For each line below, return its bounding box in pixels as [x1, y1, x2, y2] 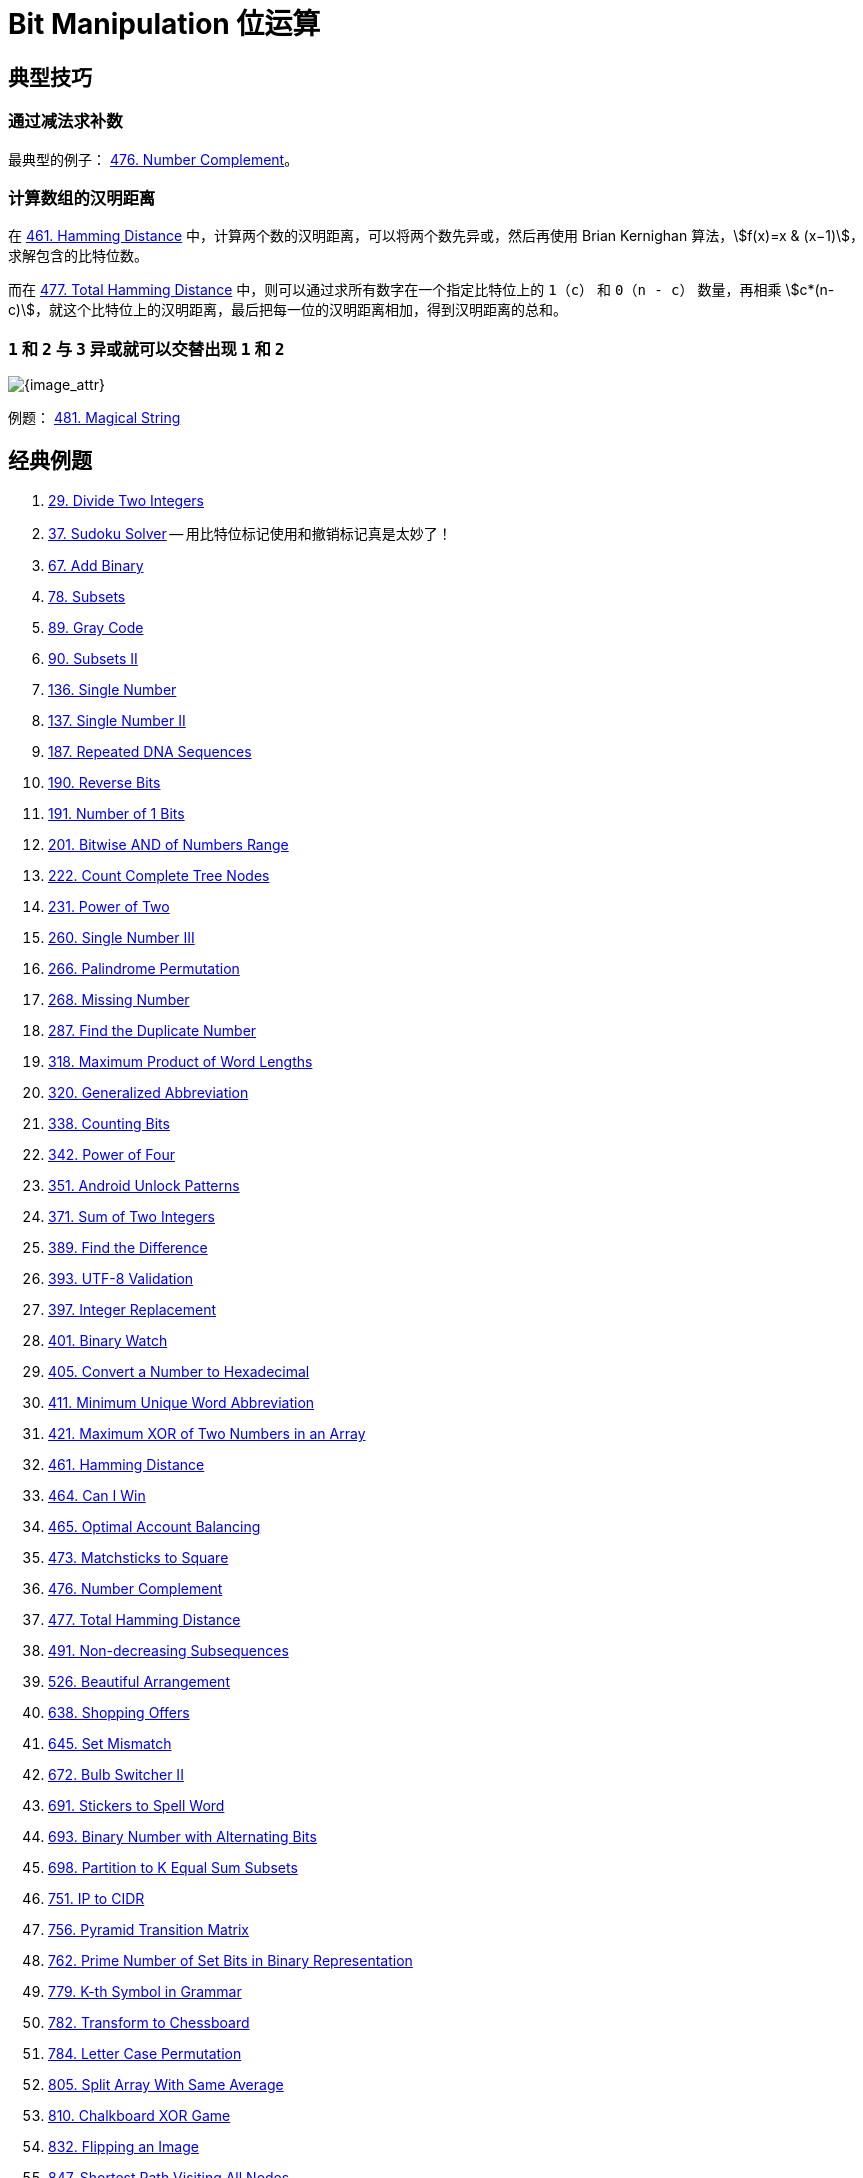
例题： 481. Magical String [8, 409, 181, 427]
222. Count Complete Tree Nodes [48, 866, 270, 884]
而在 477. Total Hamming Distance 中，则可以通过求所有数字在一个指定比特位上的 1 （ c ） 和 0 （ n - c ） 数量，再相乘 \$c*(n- [8, 281, 835, 299]
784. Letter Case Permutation [48, 2044, 242, 2062]
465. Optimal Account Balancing [48, 1517, 261, 1535]
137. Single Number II [48, 711, 186, 729]
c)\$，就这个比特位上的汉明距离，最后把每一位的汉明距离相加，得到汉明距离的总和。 [8, 301, 567, 319]
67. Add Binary [48, 556, 144, 574]
